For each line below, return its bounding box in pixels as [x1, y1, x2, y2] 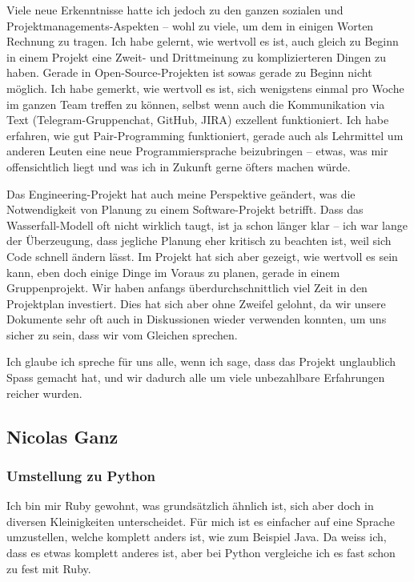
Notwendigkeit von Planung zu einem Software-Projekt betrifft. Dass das [6, 201, 364, 218]
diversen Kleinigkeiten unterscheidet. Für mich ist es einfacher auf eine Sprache [6, 512, 395, 529]
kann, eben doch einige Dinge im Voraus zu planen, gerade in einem [6, 263, 340, 280]
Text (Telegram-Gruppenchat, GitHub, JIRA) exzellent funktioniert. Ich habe [6, 111, 389, 128]
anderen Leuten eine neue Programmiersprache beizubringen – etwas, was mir [6, 142, 388, 159]
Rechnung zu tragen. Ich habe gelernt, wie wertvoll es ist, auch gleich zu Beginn [6, 33, 399, 50]
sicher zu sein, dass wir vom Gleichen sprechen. [6, 326, 238, 343]
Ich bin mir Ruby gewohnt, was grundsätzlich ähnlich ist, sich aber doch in [6, 497, 374, 514]
